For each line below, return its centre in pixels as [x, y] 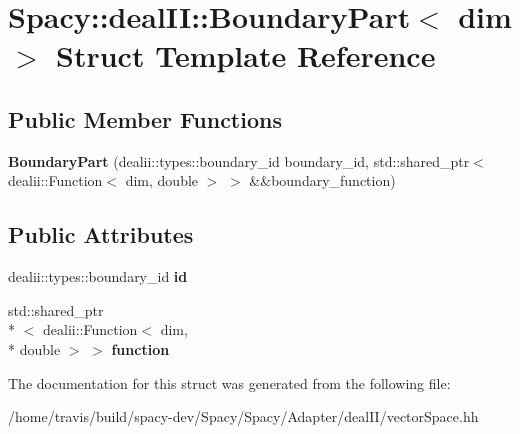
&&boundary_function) [322, 180]
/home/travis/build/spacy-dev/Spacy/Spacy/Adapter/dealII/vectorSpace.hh [243, 416]
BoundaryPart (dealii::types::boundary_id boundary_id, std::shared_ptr [239, 160]
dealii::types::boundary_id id [98, 276]
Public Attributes [101, 234]
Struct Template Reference [246, 55]
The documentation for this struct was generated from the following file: [229, 382]
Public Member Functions [145, 118]
